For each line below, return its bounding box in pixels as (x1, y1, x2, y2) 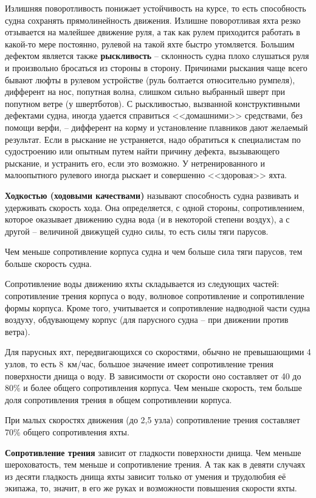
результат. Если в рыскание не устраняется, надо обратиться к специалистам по (5, 133, 301, 145)
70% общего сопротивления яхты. (5, 426, 129, 438)
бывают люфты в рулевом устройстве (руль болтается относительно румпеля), (5, 73, 295, 86)
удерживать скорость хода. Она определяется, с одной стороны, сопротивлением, (5, 201, 305, 213)
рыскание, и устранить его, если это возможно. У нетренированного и (5, 156, 265, 169)
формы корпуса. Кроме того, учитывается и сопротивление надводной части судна (5, 301, 310, 314)
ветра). (5, 325, 30, 337)
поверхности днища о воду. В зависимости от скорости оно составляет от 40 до (5, 369, 301, 382)
